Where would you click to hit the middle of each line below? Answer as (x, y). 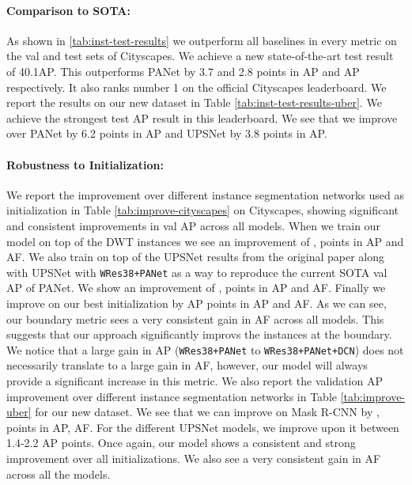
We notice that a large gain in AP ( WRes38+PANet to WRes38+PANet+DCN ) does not (205, 349)
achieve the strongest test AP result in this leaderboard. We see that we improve (202, 117)
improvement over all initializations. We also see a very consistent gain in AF (194, 458)
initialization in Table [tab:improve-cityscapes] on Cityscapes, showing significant (202, 210)
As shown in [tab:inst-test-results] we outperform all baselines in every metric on (202, 40)
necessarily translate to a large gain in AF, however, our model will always (187, 365)
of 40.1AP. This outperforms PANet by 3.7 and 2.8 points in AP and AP (183, 71)
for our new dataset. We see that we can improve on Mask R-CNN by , (207, 412)
